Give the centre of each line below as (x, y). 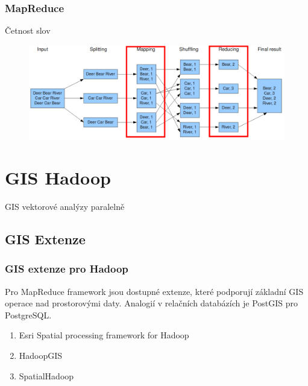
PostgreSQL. (28, 315)
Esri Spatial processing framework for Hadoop (104, 335)
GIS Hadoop (58, 178)
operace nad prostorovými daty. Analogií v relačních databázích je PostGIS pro (152, 303)
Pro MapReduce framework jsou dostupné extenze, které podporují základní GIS (154, 291)
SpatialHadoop (46, 375)
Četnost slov (28, 30)
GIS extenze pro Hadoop (67, 269)
